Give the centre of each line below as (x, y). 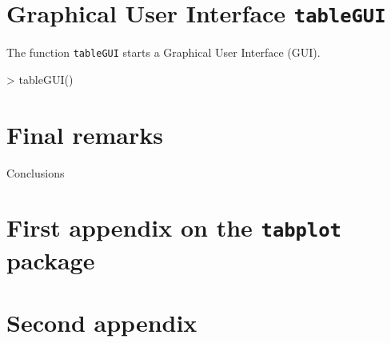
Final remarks (85, 134)
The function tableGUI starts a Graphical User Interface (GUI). (164, 52)
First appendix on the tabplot (174, 227)
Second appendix (102, 323)
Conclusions (36, 172)
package (51, 259)
